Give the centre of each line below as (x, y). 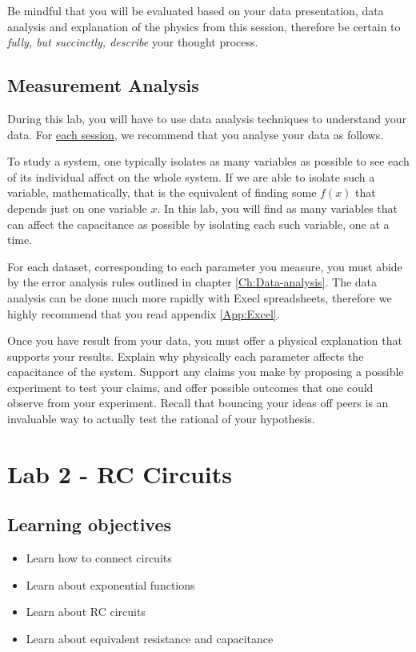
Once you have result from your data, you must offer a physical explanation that (205, 340)
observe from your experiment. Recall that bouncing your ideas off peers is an (198, 403)
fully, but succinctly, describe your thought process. (133, 42)
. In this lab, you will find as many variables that (278, 208)
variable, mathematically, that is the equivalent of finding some (162, 192)
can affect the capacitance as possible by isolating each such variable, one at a (198, 224)
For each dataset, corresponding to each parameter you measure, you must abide (205, 266)
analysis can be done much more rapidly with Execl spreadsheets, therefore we (200, 297)
